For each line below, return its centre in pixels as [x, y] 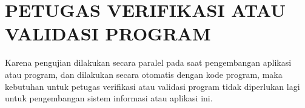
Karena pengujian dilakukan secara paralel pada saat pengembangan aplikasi [148, 62]
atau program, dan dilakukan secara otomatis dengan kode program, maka [144, 74]
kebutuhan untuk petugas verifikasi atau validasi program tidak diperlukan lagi [152, 86]
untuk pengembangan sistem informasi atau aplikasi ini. [109, 98]
